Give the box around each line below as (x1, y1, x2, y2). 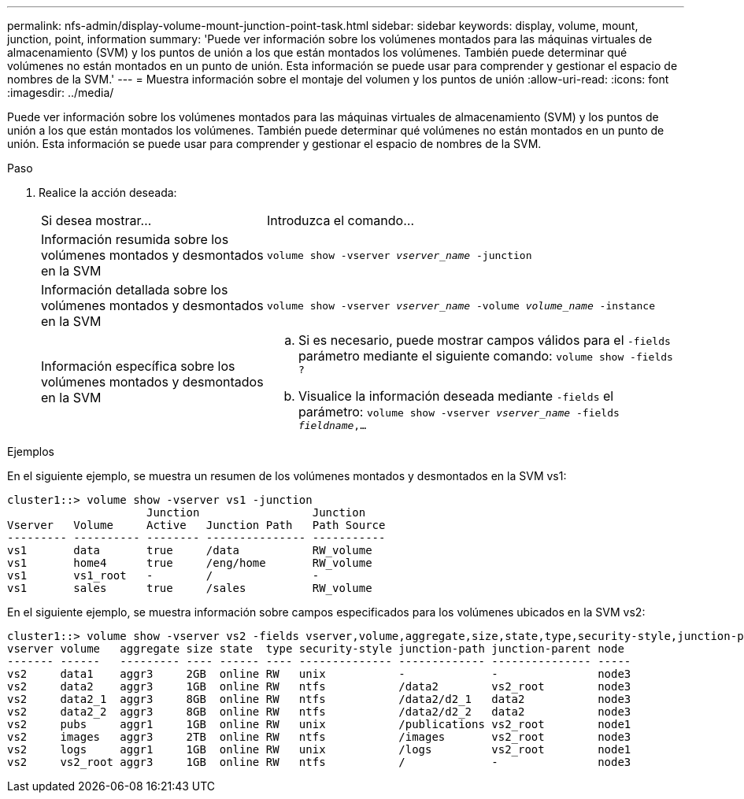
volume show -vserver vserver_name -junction (266, 249, 532, 261)
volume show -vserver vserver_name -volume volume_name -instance (266, 299, 656, 312)
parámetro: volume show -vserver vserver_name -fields (298, 404, 620, 420)
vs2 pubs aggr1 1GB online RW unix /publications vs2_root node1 (7, 718, 631, 731)
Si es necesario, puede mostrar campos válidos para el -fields (298, 332, 671, 348)
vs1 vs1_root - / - (7, 569, 320, 582)
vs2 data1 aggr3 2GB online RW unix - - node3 (7, 668, 631, 680)
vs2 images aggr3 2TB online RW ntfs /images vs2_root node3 (7, 731, 631, 743)
